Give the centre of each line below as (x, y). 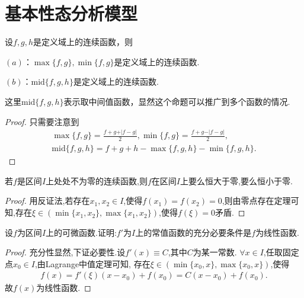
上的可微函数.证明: (81, 232)
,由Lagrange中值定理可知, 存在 (92, 263)
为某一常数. (215, 252)
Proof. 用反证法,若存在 (47, 201)
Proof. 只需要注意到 (42, 121)
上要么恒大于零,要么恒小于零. (236, 180)
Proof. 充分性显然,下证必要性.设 (65, 252)
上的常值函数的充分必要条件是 (193, 232)
